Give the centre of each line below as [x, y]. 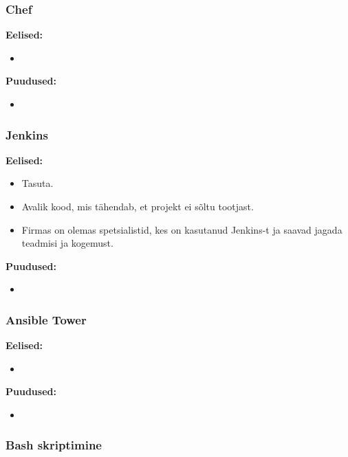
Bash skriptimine [54, 445]
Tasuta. [37, 183]
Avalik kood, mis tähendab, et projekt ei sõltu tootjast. [138, 206]
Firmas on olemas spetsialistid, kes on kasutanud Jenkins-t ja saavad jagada [182, 229]
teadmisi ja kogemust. [67, 243]
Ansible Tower [46, 319]
